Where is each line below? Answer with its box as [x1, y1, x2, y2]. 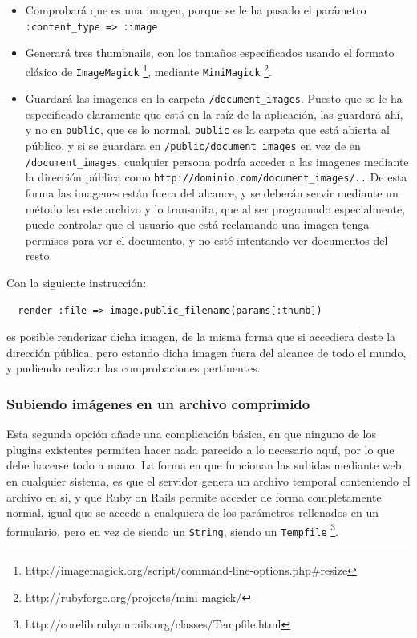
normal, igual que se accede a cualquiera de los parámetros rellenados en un [6, 504, 379, 521]
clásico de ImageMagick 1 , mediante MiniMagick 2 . [25, 60, 272, 79]
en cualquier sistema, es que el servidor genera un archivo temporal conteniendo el [6, 472, 411, 489]
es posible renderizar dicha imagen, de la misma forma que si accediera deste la [6, 328, 396, 345]
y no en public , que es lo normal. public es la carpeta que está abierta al [25, 121, 390, 138]
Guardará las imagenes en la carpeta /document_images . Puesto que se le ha [25, 90, 403, 107]
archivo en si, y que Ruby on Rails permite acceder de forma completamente [6, 488, 382, 505]
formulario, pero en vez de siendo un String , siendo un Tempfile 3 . [6, 520, 338, 539]
